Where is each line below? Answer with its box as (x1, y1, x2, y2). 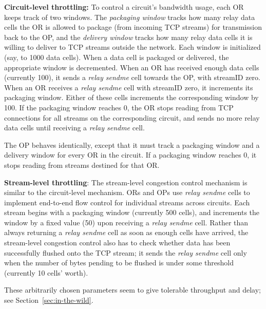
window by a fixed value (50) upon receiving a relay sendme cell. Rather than (4, 217, 249, 227)
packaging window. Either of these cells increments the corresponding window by (4, 92, 259, 103)
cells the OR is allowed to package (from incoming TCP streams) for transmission (4, 22, 262, 32)
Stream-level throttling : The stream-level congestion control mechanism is (4, 177, 248, 187)
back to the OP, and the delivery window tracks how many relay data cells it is (4, 31, 253, 42)
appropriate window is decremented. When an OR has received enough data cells (4, 62, 259, 72)
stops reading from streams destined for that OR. (4, 159, 160, 170)
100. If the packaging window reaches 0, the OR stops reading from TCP (4, 102, 234, 112)
